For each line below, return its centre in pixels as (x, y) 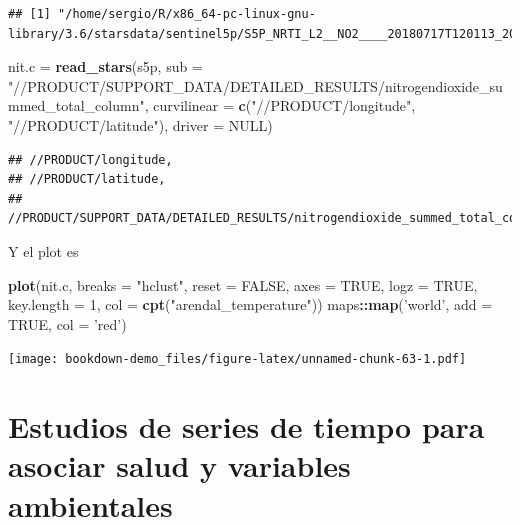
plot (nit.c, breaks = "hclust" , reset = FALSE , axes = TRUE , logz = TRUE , (243, 284)
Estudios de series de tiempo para (246, 426)
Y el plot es (43, 250)
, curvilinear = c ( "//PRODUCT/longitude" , (280, 105)
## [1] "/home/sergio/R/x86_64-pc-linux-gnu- (162, 14)
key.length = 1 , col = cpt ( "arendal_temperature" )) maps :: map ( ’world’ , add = (250, 304)
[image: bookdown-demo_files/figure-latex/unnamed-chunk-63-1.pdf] (237, 359)
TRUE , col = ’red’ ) (67, 323)
